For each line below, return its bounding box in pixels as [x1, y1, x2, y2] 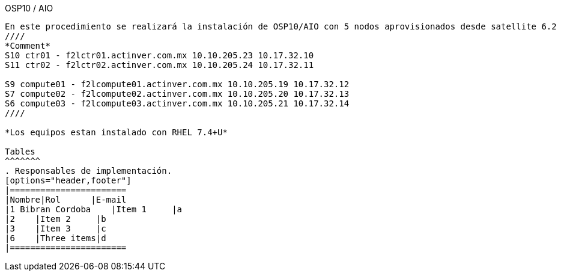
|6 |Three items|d [5, 233, 106, 243]
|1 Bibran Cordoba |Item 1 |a [5, 204, 183, 214]
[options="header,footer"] [5, 176, 132, 185]
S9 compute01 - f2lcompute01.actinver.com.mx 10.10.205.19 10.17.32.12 [5, 79, 350, 89]
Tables [5, 147, 35, 156]
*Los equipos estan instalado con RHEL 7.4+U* [5, 127, 228, 137]
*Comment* [5, 41, 50, 51]
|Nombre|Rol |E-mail [5, 195, 127, 204]
